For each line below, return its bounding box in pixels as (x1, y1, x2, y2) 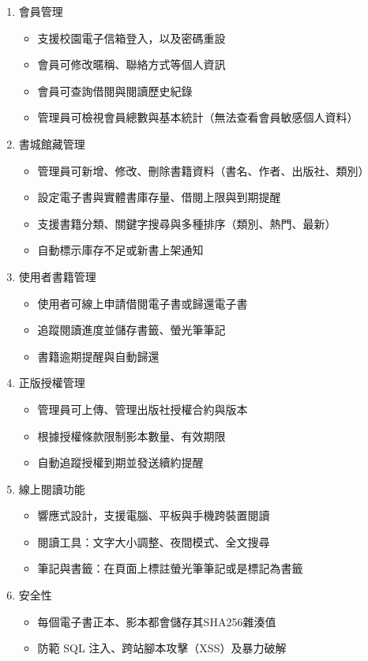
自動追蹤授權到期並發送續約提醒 (37, 454, 204, 471)
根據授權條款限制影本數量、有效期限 (37, 427, 226, 444)
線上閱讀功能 (18, 480, 85, 497)
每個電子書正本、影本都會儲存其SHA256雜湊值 (37, 613, 276, 629)
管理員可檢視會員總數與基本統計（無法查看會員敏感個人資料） (37, 109, 359, 126)
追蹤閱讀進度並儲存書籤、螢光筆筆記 (37, 321, 226, 338)
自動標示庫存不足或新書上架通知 (37, 242, 204, 258)
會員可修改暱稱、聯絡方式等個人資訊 (37, 56, 226, 73)
